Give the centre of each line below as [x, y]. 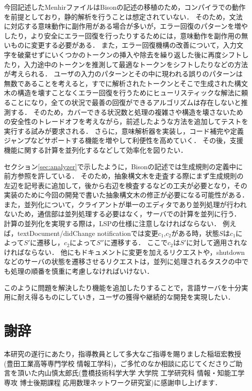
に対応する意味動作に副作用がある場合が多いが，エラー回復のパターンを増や [126, 26]
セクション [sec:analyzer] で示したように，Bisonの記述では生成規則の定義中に [124, 166]
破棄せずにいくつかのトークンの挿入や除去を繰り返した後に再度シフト [129, 54]
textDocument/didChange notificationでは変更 [88, 233]
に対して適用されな [217, 242]
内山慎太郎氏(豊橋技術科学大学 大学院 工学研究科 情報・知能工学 [141, 373]
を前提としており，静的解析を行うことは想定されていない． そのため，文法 [123, 16]
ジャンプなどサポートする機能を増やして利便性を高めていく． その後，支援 [124, 140]
